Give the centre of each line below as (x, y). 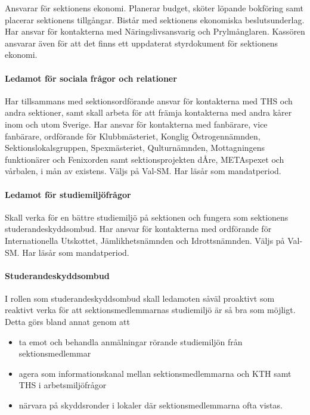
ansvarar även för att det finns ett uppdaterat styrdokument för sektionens (141, 43)
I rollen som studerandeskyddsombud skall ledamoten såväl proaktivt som (140, 298)
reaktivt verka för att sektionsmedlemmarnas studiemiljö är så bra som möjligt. (150, 310)
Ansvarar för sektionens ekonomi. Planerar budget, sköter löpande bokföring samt (154, 8)
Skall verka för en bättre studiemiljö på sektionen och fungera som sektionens (147, 217)
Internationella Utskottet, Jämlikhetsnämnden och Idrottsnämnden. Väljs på (145, 240)
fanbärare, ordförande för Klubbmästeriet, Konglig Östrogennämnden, (133, 136)
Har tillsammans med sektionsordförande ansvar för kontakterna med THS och (149, 100)
